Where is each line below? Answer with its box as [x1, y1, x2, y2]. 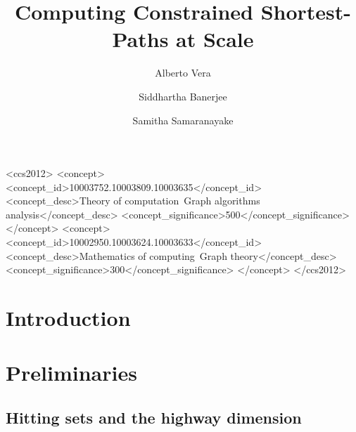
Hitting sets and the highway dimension [6, 406, 302, 428]
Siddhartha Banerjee [139, 89, 227, 103]
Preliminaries [6, 358, 137, 387]
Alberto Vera [155, 65, 211, 80]
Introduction [6, 303, 131, 332]
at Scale [176, 25, 254, 53]
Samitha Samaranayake [132, 112, 234, 127]
